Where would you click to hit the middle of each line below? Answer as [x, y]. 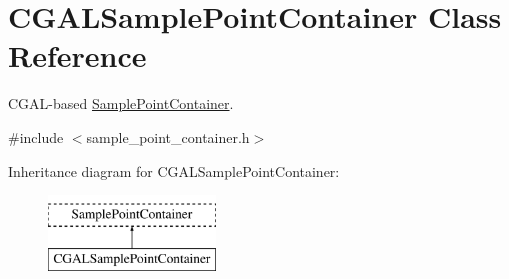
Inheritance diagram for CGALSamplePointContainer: [174, 170]
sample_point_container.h [168, 136]
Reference [77, 55]
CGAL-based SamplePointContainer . [121, 103]
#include [36, 136]
